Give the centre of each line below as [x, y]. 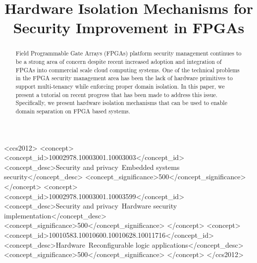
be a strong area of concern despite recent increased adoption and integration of [119, 62]
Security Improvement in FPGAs [129, 27]
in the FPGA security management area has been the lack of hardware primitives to [124, 78]
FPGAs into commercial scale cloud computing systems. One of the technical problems [128, 70]
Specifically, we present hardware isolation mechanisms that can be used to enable [121, 103]
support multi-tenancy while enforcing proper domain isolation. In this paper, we [120, 86]
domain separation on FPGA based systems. [73, 111]
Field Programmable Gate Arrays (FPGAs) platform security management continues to [128, 53]
